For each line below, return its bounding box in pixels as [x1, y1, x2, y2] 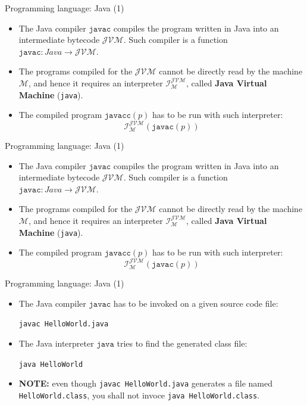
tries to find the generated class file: [117, 337, 248, 349]
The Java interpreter [18, 337, 94, 349]
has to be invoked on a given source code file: [113, 297, 278, 309]
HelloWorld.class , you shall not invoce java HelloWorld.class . [18, 388, 260, 401]
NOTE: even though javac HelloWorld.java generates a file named [18, 377, 272, 390]
